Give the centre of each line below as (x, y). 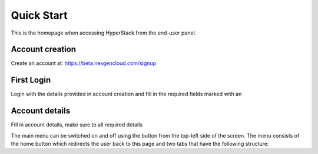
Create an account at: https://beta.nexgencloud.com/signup (83, 63)
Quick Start (39, 15)
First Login (31, 80)
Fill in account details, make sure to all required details (77, 125)
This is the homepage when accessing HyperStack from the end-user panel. (104, 33)
